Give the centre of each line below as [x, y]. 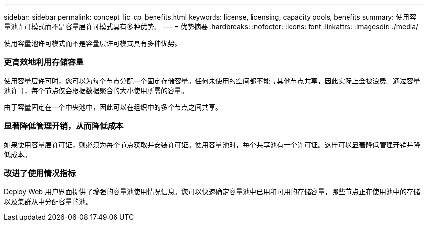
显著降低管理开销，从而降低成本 [64, 126]
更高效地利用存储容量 [44, 62]
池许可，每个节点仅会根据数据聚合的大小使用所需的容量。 [96, 90]
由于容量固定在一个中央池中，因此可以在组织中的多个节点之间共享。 [113, 107]
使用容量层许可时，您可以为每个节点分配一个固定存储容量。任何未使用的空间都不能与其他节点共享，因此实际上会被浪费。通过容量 [212, 81]
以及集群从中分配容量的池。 [48, 202]
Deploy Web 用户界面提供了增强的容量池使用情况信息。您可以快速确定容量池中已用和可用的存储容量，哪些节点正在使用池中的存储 [212, 192]
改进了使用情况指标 [40, 173]
